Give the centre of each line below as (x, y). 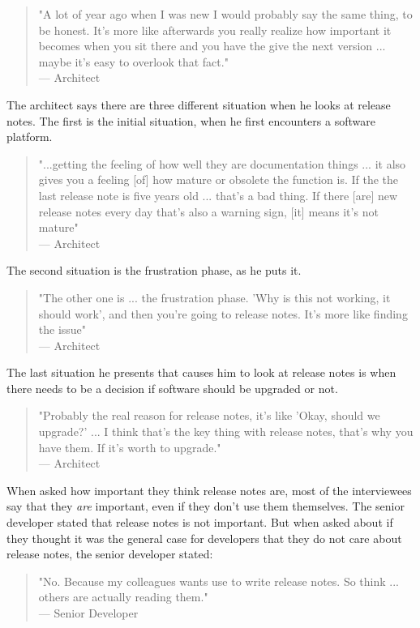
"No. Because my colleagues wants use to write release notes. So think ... (219, 581)
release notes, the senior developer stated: (110, 554)
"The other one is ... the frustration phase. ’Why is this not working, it (214, 297)
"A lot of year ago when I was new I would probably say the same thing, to (225, 14)
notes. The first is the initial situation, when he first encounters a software (191, 120)
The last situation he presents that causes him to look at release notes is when (201, 372)
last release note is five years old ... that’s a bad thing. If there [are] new (218, 195)
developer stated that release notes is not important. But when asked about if (200, 522)
